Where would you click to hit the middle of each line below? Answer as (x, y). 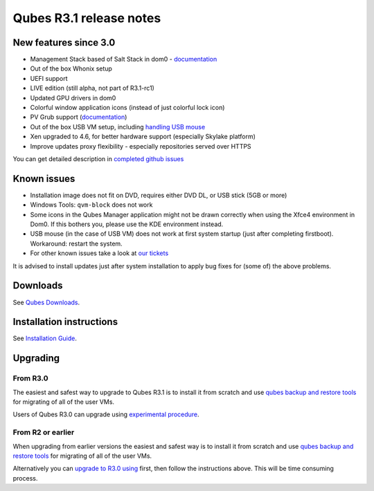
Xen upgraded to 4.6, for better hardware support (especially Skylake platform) (143, 137)
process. (25, 478)
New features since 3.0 (64, 43)
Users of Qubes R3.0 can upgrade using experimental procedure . (106, 414)
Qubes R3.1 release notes (87, 18)
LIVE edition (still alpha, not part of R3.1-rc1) (92, 88)
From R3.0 (30, 378)
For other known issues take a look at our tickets (99, 253)
